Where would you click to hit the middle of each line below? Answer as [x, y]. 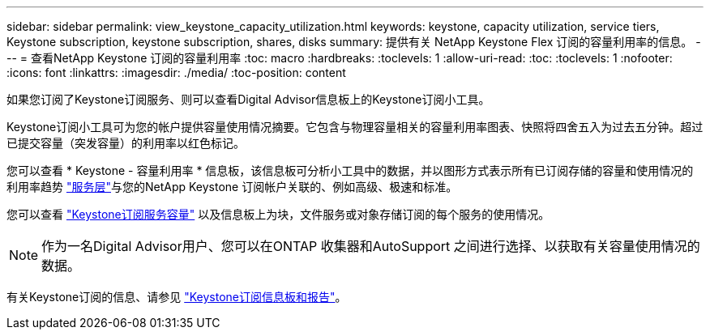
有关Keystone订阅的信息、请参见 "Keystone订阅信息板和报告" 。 [177, 297]
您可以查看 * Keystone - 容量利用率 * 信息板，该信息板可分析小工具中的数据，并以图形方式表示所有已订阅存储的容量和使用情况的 [350, 170]
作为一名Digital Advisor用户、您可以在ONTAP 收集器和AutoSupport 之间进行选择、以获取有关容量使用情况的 [371, 246]
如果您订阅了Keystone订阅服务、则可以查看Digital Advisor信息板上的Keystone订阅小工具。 [248, 99]
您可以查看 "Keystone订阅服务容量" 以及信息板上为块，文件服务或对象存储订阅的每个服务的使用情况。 [278, 214]
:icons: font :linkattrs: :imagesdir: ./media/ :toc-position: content [176, 72]
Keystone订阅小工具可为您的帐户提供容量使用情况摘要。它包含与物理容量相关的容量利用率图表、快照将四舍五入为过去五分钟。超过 [355, 127]
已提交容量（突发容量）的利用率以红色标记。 [126, 143]
